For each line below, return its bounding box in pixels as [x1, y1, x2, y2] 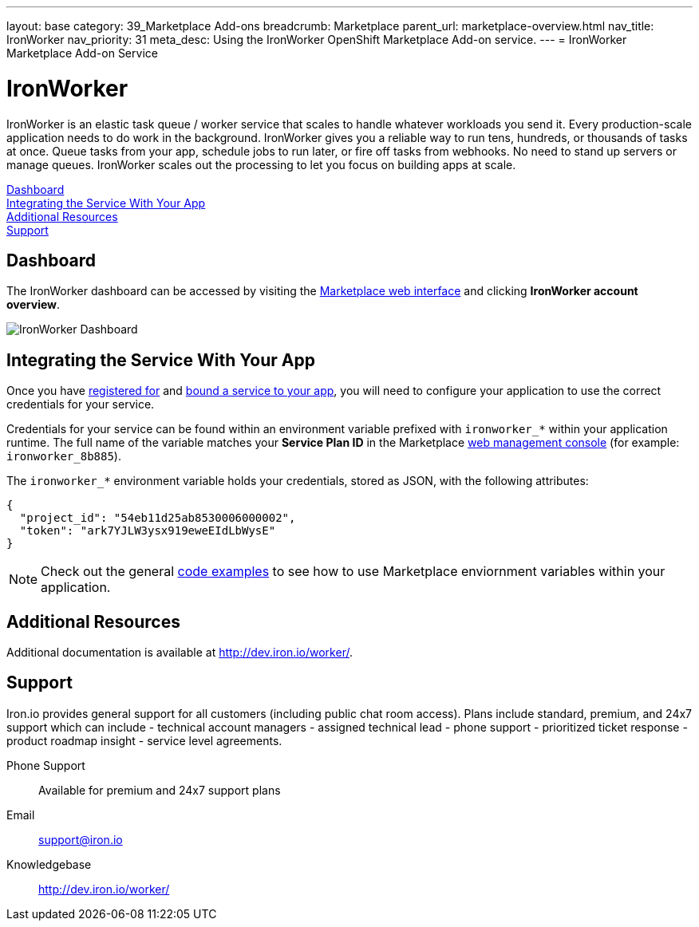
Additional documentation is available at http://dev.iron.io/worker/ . [6, 645, 353, 660]
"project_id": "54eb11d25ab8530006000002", [19, 511, 296, 525]
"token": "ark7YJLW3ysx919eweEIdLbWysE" [19, 524, 276, 538]
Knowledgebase [6, 857, 92, 871]
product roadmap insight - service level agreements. [6, 733, 282, 748]
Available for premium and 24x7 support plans [38, 783, 281, 797]
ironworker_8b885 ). [6, 449, 121, 463]
